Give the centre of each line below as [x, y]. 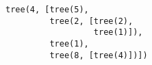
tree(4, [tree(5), [47, 10]
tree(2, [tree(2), [91, 21]
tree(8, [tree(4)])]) [99, 55]
